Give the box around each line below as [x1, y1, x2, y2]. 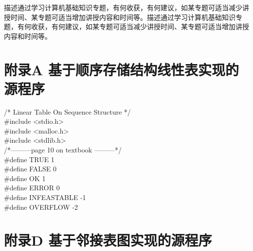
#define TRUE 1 [4, 154, 54, 164]
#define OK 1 [4, 173, 46, 183]
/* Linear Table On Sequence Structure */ [4, 106, 131, 117]
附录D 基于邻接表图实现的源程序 [4, 230, 212, 250]
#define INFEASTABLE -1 [4, 192, 86, 202]
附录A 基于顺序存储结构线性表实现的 [4, 59, 239, 79]
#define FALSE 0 [4, 164, 56, 174]
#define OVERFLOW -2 [4, 201, 78, 212]
